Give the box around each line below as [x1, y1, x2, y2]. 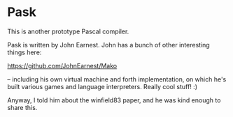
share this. [7, 103, 38, 111]
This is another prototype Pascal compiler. [7, 27, 129, 36]
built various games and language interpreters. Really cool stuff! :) [7, 82, 198, 91]
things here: [7, 48, 42, 56]
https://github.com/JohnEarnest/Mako [7, 61, 118, 70]
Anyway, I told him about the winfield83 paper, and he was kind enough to [7, 95, 221, 104]
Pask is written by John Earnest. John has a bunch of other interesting [7, 40, 210, 49]
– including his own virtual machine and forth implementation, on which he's [7, 75, 227, 84]
